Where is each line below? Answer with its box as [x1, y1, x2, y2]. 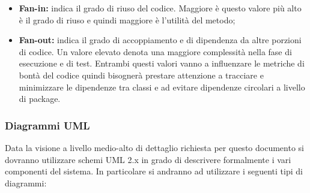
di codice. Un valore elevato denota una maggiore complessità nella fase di [19, 45, 292, 58]
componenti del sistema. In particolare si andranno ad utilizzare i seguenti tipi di [5, 165, 303, 177]
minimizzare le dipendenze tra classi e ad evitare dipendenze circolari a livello [19, 80, 305, 93]
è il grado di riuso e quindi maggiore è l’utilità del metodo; [19, 13, 236, 26]
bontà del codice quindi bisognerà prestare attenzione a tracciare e [19, 68, 264, 81]
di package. [19, 92, 61, 105]
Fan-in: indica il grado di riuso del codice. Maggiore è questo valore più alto [19, 2, 302, 14]
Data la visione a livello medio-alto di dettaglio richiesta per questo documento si [5, 141, 304, 153]
